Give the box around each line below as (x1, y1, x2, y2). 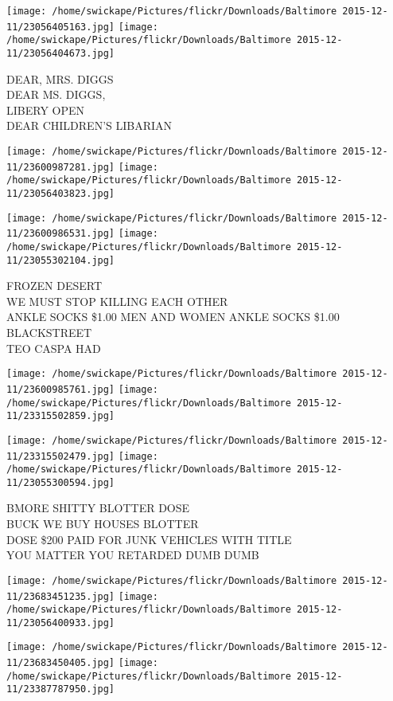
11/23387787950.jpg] (6, 683, 115, 695)
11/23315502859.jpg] (6, 410, 115, 422)
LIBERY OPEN (6, 101, 85, 118)
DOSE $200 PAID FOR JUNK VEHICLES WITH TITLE (6, 531, 292, 547)
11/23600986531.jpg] (6, 228, 115, 240)
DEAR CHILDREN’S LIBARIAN (6, 117, 173, 134)
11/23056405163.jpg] (6, 21, 115, 33)
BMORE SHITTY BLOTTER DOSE (6, 499, 190, 516)
